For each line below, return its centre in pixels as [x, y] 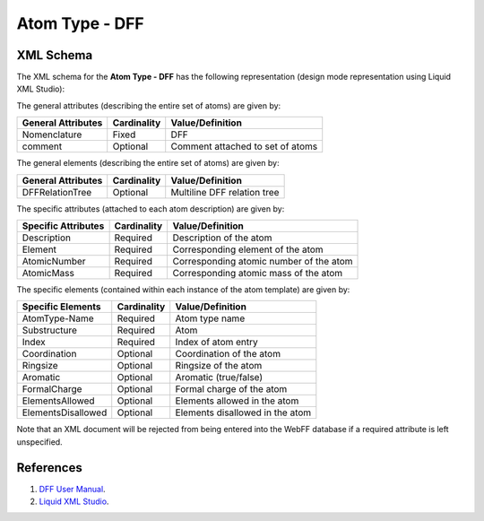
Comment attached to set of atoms [244, 146]
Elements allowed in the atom [237, 401]
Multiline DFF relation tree [225, 192]
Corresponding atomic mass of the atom [258, 274]
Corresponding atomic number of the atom [263, 262]
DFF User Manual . [73, 489]
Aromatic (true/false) [219, 378]
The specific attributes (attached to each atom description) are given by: [151, 208]
